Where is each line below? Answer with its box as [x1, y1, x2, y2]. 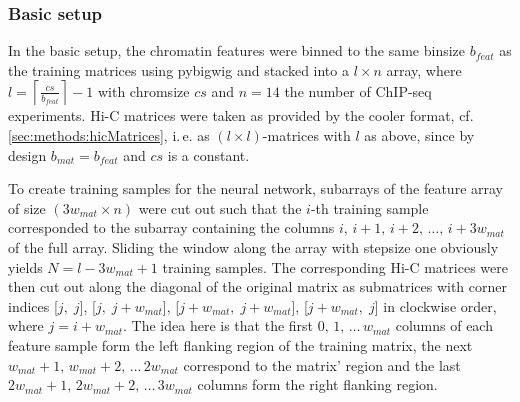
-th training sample [310, 197, 429, 218]
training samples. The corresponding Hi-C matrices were [162, 256, 508, 277]
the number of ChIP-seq [284, 80, 432, 101]
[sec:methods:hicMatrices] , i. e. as [8, 125, 210, 145]
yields [8, 256, 43, 277]
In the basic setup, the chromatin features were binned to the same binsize [8, 40, 466, 61]
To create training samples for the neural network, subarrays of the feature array [8, 178, 503, 199]
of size [8, 197, 46, 218]
